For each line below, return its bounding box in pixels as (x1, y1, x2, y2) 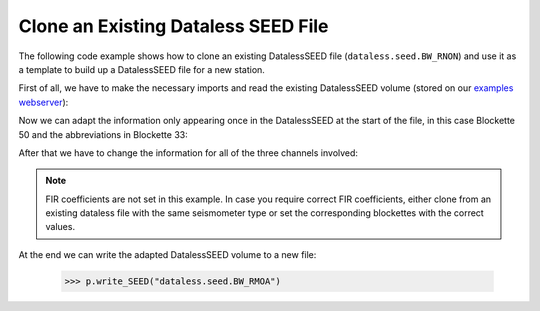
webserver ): (18, 96, 69, 108)
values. (45, 221, 75, 233)
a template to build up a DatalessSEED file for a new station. (18, 63, 265, 75)
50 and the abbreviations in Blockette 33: (18, 128, 189, 140)
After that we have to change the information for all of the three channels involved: (18, 146, 359, 159)
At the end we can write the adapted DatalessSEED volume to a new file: (18, 248, 317, 260)
